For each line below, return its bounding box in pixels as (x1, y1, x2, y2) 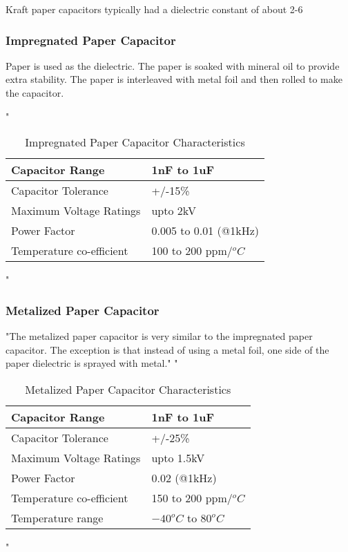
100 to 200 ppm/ (151, 242, 233, 259)
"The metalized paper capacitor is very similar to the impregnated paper (6, 329, 313, 343)
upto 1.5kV (151, 449, 205, 466)
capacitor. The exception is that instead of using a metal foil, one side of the (6, 342, 329, 356)
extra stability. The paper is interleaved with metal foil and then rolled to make (6, 72, 342, 86)
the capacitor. (6, 86, 64, 99)
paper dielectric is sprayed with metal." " (6, 356, 178, 370)
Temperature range (11, 509, 104, 526)
